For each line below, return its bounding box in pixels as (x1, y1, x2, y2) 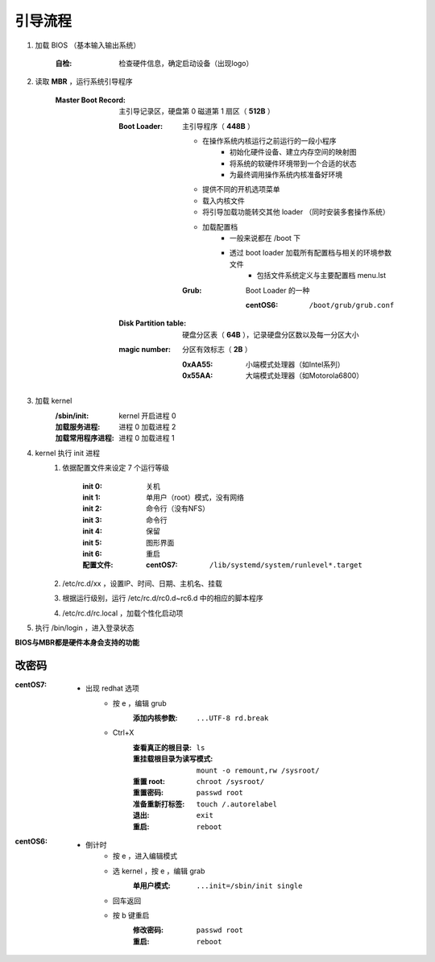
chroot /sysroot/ (196, 777, 265, 786)
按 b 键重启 (113, 910, 150, 920)
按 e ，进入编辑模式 (113, 851, 178, 861)
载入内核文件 (202, 196, 245, 205)
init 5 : (82, 537, 102, 547)
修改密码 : (133, 925, 164, 935)
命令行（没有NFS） (146, 504, 209, 513)
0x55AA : (182, 371, 213, 380)
